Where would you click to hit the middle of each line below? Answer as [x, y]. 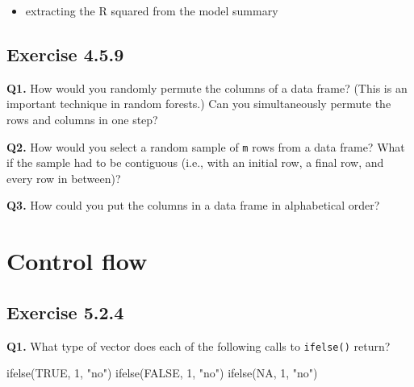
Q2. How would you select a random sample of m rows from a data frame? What [206, 146]
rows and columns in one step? [82, 119]
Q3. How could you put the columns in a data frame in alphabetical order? [193, 205]
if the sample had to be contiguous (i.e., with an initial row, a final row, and [195, 162]
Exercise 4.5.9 [65, 54]
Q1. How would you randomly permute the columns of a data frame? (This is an [207, 87]
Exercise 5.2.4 [65, 312]
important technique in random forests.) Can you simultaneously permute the [199, 104]
